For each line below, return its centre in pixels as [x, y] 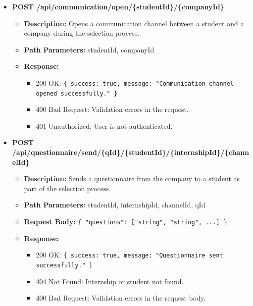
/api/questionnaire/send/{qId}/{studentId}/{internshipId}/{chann [131, 152]
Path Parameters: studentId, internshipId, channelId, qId [115, 205]
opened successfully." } [77, 93]
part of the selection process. [67, 188]
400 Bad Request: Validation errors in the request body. [121, 298]
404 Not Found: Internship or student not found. [110, 281]
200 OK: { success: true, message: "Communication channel [135, 82]
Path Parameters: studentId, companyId [89, 49]
